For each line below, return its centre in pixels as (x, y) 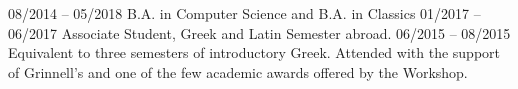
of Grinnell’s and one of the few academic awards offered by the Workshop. (238, 71)
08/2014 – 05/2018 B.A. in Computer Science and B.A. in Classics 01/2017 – (244, 13)
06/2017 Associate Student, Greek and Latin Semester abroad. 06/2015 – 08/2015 (259, 32)
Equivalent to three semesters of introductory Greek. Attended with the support (254, 52)
